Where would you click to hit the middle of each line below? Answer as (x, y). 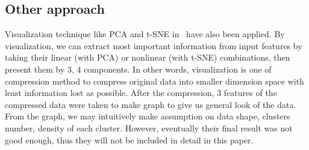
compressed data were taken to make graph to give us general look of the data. (151, 104)
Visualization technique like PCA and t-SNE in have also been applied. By (145, 34)
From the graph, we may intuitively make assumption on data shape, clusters (148, 116)
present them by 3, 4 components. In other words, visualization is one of (138, 69)
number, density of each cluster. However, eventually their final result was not (149, 127)
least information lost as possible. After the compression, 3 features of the (141, 93)
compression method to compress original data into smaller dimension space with (154, 81)
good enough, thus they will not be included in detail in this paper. (129, 139)
